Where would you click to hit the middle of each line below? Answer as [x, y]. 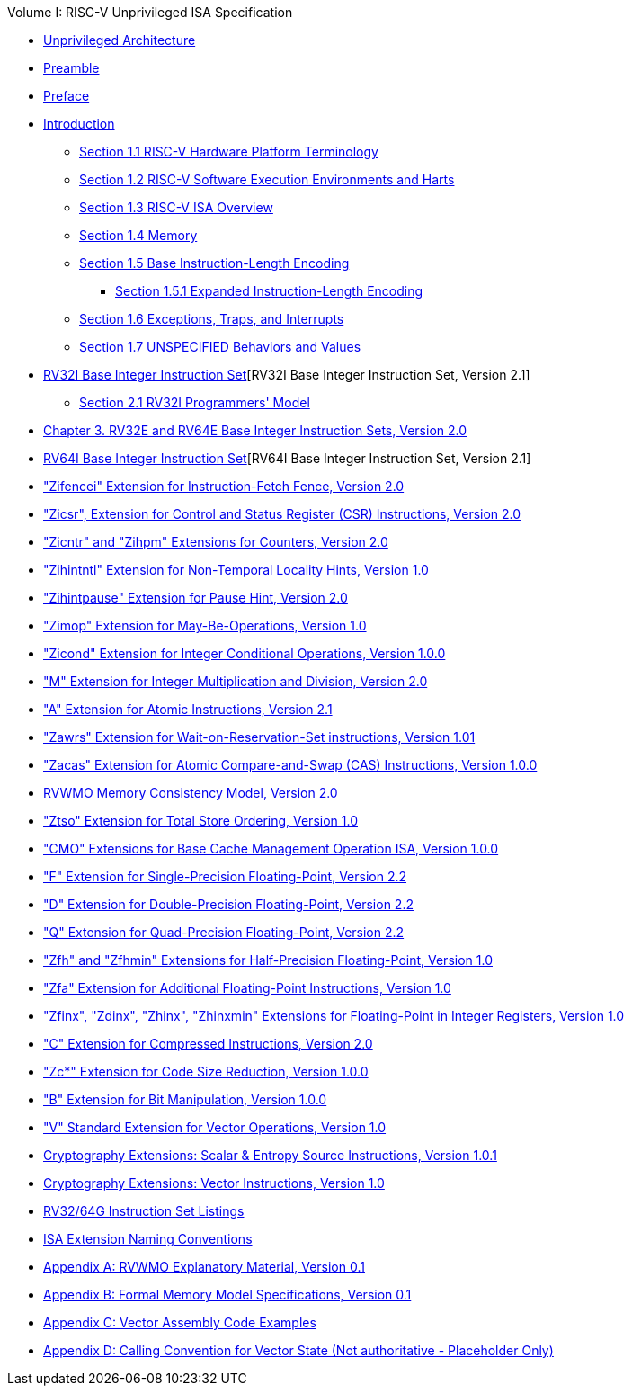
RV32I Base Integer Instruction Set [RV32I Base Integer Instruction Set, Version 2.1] [287, 375]
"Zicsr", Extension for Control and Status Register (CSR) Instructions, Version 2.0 [282, 514]
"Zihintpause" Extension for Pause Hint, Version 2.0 [196, 598]
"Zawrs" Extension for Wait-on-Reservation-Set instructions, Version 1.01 [259, 737]
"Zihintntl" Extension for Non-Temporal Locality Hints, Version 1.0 [236, 570]
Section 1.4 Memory [138, 235]
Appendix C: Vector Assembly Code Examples [180, 1322]
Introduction [79, 124]
